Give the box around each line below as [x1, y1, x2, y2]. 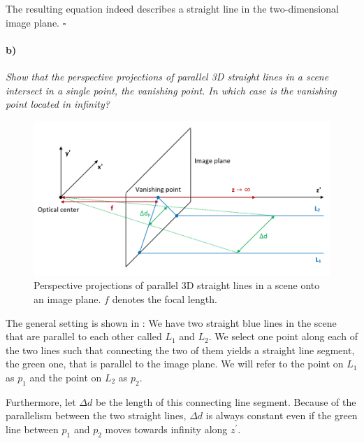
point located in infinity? [6, 97, 110, 111]
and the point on [29, 370, 102, 385]
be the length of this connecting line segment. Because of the [95, 394, 356, 409]
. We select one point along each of [208, 329, 358, 344]
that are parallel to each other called [6, 329, 162, 344]
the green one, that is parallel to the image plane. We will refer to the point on [6, 356, 344, 371]
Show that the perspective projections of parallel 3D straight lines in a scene [6, 69, 329, 83]
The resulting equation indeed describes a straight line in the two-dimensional [6, 1, 339, 15]
